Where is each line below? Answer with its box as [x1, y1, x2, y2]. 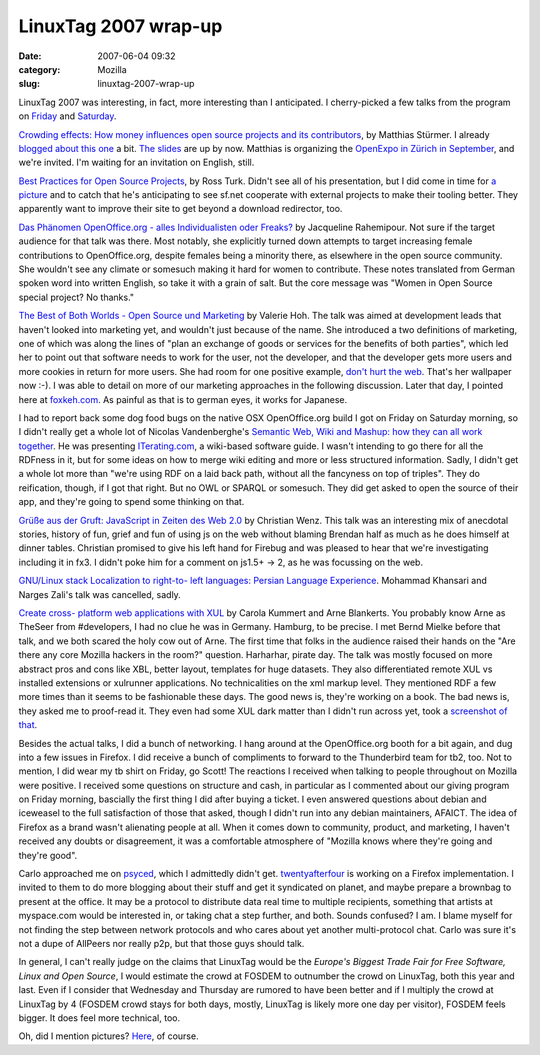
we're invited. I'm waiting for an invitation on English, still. [18, 156, 255, 169]
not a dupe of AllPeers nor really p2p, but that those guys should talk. [18, 937, 305, 949]
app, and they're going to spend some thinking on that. [18, 496, 245, 508]
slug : [18, 78, 40, 90]
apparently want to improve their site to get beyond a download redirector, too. [18, 203, 343, 215]
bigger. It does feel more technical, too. [18, 1011, 180, 1024]
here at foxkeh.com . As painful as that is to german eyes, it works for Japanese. [18, 393, 348, 405]
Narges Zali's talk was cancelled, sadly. [18, 588, 182, 600]
